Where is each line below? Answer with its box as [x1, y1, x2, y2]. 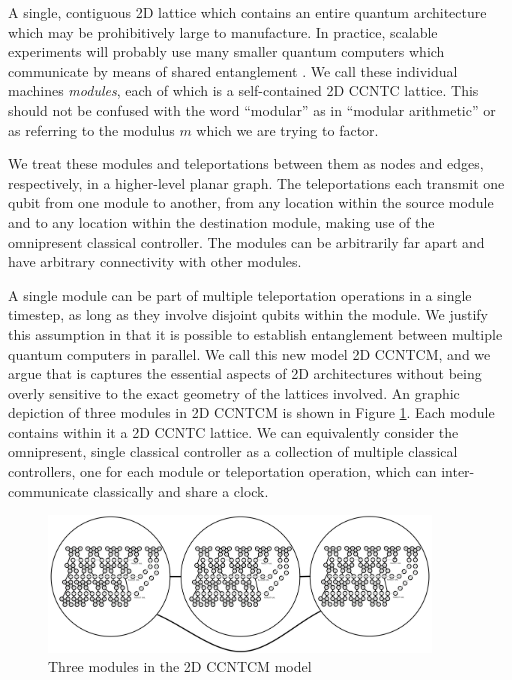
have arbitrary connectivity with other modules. [8, 251, 302, 272]
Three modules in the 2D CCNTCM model [48, 656, 312, 677]
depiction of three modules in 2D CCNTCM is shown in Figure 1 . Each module [8, 402, 495, 423]
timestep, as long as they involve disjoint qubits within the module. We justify [8, 304, 488, 325]
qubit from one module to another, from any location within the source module [8, 192, 494, 213]
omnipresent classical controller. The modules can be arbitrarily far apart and [8, 231, 485, 252]
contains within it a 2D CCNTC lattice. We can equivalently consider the [8, 421, 459, 442]
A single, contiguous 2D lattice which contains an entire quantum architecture [8, 2, 487, 22]
